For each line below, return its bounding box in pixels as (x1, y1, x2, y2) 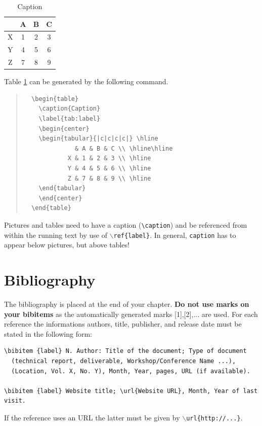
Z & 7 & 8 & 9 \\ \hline (67, 174, 151, 182)
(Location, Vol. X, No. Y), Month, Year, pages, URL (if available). (11, 367, 250, 375)
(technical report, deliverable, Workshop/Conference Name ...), (11, 357, 236, 365)
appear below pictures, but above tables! (4, 239, 129, 250)
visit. (4, 397, 26, 405)
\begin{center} (38, 125, 90, 132)
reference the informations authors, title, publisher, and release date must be (4, 318, 242, 329)
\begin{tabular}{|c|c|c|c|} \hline (38, 135, 158, 143)
